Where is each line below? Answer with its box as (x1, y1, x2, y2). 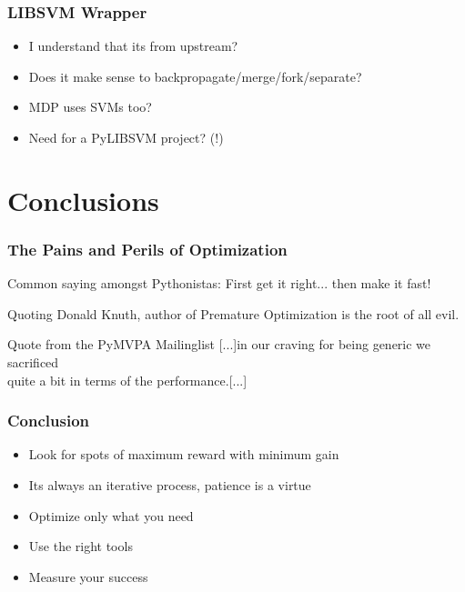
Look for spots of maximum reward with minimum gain (28, 445, 339, 464)
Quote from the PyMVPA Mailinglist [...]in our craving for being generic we (7, 335, 431, 354)
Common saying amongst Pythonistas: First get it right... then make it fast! (7, 274, 431, 293)
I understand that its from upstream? (28, 36, 238, 55)
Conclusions (7, 181, 159, 218)
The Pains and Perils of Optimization (7, 237, 288, 260)
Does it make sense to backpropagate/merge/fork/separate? (28, 66, 362, 85)
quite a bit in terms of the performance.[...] (7, 370, 248, 389)
